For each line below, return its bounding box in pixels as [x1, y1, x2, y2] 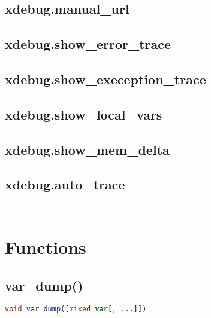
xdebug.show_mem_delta [5, 140, 170, 158]
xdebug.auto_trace [5, 175, 125, 194]
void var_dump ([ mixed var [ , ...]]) [5, 304, 147, 313]
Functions [5, 235, 86, 259]
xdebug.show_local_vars [5, 105, 162, 123]
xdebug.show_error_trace [5, 35, 171, 53]
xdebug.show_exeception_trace [5, 69, 206, 88]
